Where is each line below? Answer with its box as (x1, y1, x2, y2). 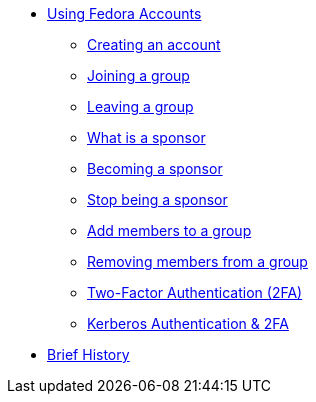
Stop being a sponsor (87, 191, 228, 208)
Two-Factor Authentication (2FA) (87, 284, 303, 301)
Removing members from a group (87, 253, 308, 270)
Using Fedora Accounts (47, 5, 202, 22)
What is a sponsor (87, 129, 206, 146)
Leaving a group (87, 98, 194, 115)
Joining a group (87, 67, 190, 84)
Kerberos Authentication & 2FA (87, 315, 289, 332)
